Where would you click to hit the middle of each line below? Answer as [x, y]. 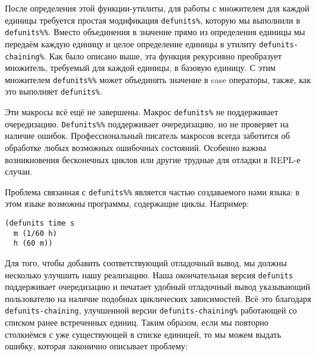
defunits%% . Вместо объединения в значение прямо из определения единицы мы [155, 32]
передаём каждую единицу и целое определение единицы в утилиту [131, 43]
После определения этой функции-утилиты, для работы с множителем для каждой [157, 8]
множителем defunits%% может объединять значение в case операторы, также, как [158, 79]
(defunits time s [40, 223]
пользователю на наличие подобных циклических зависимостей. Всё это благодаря [158, 298]
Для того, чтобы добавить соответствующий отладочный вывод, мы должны [146, 263]
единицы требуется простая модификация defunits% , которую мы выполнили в [153, 20]
